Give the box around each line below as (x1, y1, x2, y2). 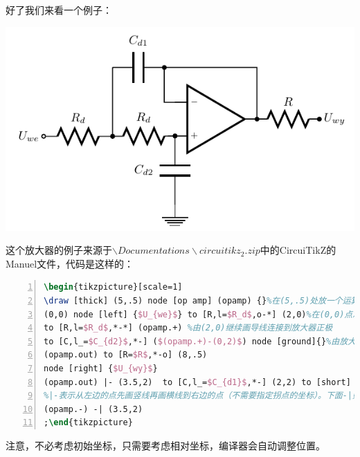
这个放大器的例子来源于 (6, 243, 112, 257)
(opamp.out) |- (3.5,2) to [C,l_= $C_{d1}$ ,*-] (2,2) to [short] (44, 377, 351, 387)
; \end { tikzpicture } (44, 418, 133, 428)
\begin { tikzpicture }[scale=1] (44, 282, 183, 292)
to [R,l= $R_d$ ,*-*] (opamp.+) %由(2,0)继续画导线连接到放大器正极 (44, 323, 333, 333)
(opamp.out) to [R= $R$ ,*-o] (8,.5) (44, 350, 208, 360)
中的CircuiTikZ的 (260, 243, 336, 257)
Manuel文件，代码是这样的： (6, 256, 134, 270)
